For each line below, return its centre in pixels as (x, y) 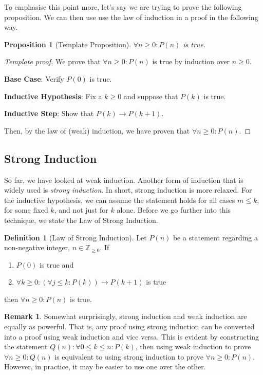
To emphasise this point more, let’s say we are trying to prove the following (123, 7)
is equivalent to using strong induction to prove (129, 356)
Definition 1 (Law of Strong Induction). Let (76, 237)
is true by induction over (191, 61)
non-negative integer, (37, 247)
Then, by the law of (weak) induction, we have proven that (97, 130)
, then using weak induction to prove (193, 346)
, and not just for (81, 210)
